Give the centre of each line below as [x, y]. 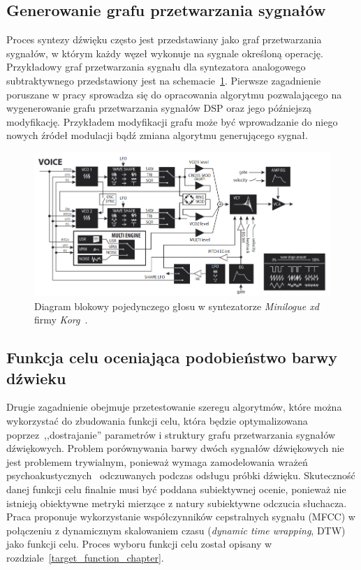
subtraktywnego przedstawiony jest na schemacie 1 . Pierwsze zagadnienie [164, 80]
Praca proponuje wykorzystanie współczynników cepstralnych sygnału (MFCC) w [181, 517]
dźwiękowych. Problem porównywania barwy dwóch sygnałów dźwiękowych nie [175, 448]
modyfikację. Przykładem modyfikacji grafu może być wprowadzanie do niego [172, 121]
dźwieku [36, 378]
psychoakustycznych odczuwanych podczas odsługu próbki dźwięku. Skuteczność [181, 475]
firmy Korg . [61, 320]
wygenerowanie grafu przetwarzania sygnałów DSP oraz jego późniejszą [159, 108]
